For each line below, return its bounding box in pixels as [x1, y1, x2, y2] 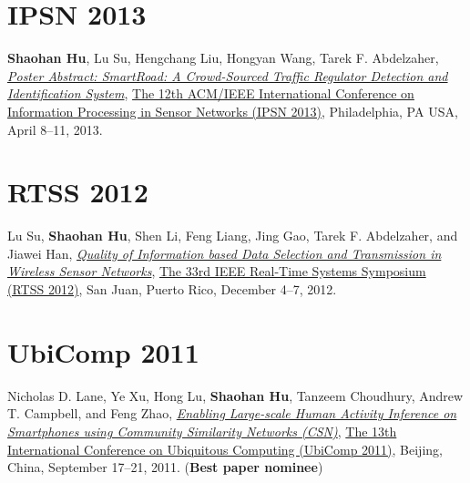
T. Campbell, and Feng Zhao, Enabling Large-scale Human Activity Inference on [7, 404, 457, 423]
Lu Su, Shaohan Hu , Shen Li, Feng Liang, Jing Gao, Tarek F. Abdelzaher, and [7, 226, 458, 245]
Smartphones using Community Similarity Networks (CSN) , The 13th [7, 421, 397, 440]
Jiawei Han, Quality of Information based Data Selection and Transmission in [7, 243, 442, 262]
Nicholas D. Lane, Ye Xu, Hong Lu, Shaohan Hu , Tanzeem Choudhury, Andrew [7, 385, 464, 405]
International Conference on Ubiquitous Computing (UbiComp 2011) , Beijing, [7, 439, 443, 458]
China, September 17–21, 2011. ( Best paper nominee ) [7, 457, 323, 477]
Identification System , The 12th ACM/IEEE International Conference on [7, 84, 414, 103]
